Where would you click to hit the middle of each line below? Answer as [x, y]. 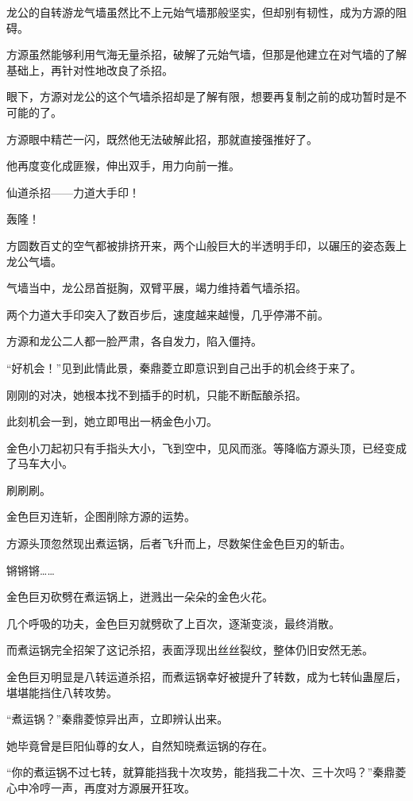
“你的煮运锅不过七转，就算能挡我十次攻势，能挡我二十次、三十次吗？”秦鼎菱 [206, 772]
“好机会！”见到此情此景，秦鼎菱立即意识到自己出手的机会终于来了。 [184, 367]
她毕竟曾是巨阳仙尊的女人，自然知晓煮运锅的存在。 [140, 745]
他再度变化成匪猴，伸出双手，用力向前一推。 [123, 166]
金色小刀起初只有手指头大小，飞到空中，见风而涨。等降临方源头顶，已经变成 [206, 447]
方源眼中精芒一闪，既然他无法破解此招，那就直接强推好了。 [162, 139]
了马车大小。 [40, 463]
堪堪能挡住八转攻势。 [62, 692]
